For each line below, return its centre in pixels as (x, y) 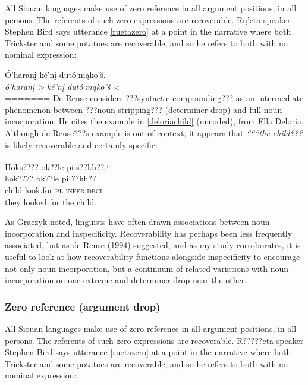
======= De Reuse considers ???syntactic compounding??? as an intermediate (154, 98)
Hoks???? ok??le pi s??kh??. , (57, 166)
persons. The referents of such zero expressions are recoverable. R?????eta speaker (154, 340)
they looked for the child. (51, 201)
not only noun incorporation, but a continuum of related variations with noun (147, 268)
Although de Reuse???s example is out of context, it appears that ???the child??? (154, 132)
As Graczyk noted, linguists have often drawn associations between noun (137, 222)
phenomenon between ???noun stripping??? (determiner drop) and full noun (144, 109)
